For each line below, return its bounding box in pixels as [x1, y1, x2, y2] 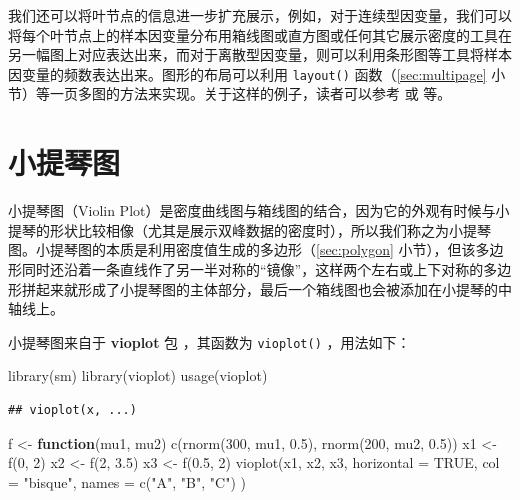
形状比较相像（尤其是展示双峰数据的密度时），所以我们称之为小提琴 [49, 219, 491, 240]
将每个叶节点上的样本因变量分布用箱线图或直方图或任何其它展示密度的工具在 [8, 24, 512, 45]
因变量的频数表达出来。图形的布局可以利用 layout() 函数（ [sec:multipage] [8, 63, 487, 84]
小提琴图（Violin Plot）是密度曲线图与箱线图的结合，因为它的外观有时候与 [8, 200, 496, 221]
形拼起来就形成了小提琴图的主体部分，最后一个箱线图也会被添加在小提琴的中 [8, 278, 512, 299]
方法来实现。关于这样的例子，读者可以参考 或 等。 [119, 83, 452, 104]
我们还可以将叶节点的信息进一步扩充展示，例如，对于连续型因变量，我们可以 [8, 5, 512, 25]
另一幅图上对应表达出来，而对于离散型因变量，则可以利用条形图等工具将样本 [8, 44, 512, 65]
